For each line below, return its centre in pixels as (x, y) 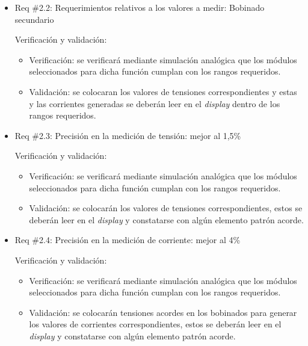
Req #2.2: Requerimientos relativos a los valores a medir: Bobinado (140, 7)
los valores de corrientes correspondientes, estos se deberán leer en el (155, 324)
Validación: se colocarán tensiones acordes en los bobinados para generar (163, 312)
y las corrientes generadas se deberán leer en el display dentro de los (155, 103)
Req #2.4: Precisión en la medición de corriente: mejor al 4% (128, 240)
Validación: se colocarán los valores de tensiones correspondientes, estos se (166, 208)
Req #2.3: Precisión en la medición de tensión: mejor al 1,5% (128, 135)
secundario (34, 19)
